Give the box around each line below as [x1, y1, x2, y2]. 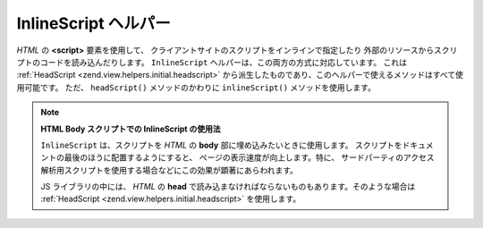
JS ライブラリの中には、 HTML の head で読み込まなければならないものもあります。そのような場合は [40, 182, 416, 192]
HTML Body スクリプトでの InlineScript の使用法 [40, 123, 221, 134]
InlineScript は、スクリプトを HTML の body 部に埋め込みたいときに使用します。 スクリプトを [40, 139, 402, 150]
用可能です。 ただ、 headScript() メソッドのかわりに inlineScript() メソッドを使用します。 [16, 81, 376, 93]
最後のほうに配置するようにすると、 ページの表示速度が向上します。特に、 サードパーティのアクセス [64, 152, 435, 163]
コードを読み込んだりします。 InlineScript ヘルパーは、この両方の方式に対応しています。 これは [39, 56, 407, 67]
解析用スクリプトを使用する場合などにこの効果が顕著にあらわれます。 [40, 165, 299, 175]
